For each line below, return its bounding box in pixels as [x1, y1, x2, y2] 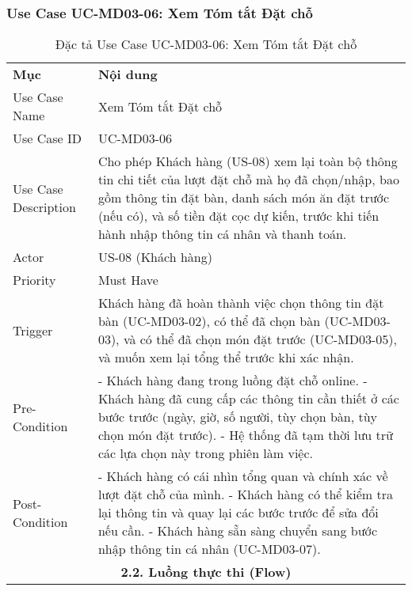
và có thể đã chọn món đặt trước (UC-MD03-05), [123, 330, 398, 349]
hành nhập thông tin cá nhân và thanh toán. [97, 225, 347, 244]
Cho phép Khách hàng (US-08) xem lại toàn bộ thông [97, 152, 398, 171]
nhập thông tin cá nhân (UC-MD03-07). [97, 540, 321, 559]
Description [13, 197, 76, 216]
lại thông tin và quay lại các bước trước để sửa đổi [97, 503, 379, 522]
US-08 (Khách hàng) [97, 248, 212, 267]
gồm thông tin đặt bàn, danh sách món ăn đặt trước [97, 188, 390, 207]
